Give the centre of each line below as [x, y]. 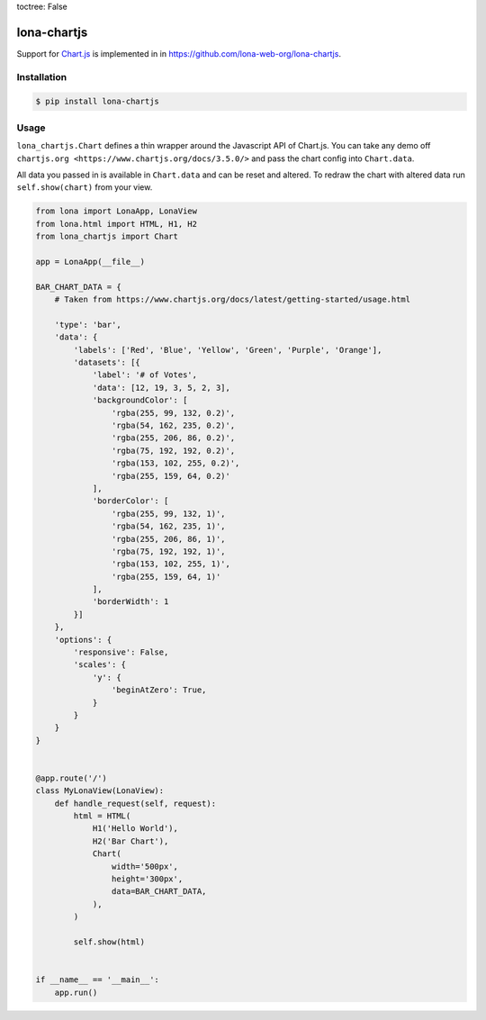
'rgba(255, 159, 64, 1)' [166, 577]
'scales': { [99, 665]
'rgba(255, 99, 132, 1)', [168, 514]
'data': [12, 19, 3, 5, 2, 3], [162, 388]
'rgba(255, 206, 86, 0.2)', [173, 438]
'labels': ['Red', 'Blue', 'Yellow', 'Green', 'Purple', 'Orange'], [228, 350]
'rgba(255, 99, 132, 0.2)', [173, 413]
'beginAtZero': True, [159, 690]
